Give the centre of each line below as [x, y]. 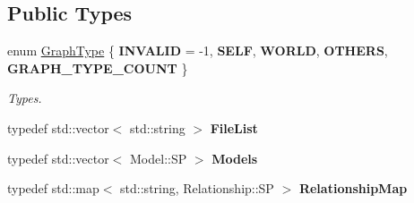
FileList [234, 127]
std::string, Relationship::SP [197, 188]
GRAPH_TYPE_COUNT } [98, 68]
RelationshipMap [353, 188]
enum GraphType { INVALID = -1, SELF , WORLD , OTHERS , [198, 51]
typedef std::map [53, 188]
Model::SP [159, 158]
